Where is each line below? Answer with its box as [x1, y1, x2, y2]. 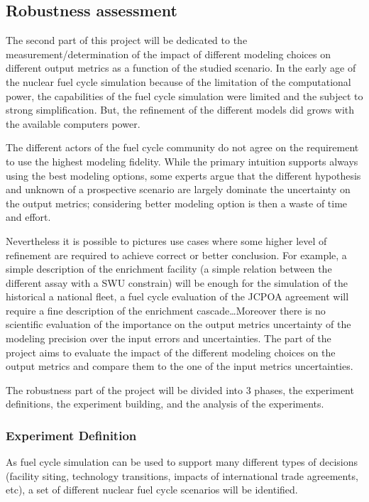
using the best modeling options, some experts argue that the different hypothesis [6, 168, 361, 182]
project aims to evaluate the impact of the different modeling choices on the [6, 344, 336, 359]
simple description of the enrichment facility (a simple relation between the [6, 261, 332, 276]
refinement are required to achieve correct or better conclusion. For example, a [6, 247, 347, 262]
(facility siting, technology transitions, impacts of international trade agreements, [6, 468, 358, 483]
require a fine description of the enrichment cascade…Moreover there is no [6, 302, 326, 317]
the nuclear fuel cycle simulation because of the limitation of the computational [6, 74, 351, 89]
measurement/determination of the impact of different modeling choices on [6, 46, 331, 61]
